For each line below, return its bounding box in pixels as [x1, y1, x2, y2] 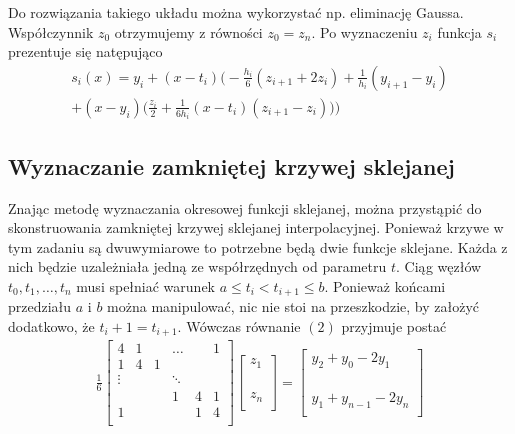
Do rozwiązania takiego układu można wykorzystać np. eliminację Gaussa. [8, 2, 464, 22]
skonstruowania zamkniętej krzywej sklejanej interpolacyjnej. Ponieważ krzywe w [8, 217, 504, 238]
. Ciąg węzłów [396, 256, 482, 277]
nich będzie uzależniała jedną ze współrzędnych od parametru [8, 256, 387, 277]
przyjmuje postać [341, 315, 447, 336]
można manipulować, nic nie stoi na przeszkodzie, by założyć [107, 296, 480, 317]
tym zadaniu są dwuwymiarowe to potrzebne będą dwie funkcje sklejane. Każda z [8, 236, 508, 257]
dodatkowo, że [8, 315, 95, 336]
